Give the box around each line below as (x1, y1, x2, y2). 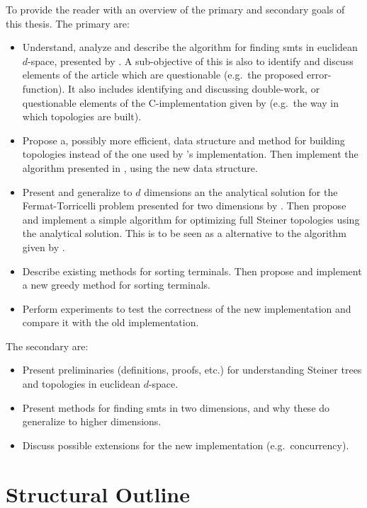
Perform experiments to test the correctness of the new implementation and (22, 301, 351, 316)
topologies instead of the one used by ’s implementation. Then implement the (22, 146, 358, 161)
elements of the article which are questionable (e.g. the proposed (22, 67, 304, 82)
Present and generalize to (22, 184, 132, 199)
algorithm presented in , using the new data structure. (22, 160, 258, 175)
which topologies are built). (22, 109, 142, 124)
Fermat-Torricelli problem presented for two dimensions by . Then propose (22, 198, 346, 213)
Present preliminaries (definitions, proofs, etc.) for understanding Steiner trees (22, 362, 362, 377)
